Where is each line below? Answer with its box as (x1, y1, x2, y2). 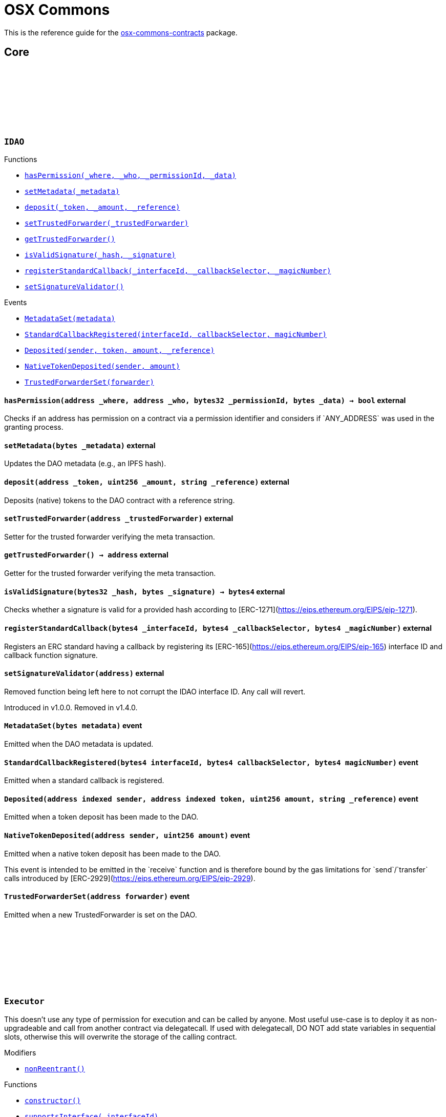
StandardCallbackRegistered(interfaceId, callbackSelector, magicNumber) (25, 330, 327, 338)
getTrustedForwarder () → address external (4, 550, 168, 560)
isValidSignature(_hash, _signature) (25, 250, 176, 259)
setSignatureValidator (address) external (4, 669, 164, 678)
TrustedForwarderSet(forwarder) (25, 377, 154, 386)
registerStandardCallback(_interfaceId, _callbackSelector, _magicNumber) (25, 266, 331, 275)
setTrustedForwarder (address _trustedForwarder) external (4, 514, 233, 523)
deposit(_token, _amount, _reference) (25, 203, 180, 211)
